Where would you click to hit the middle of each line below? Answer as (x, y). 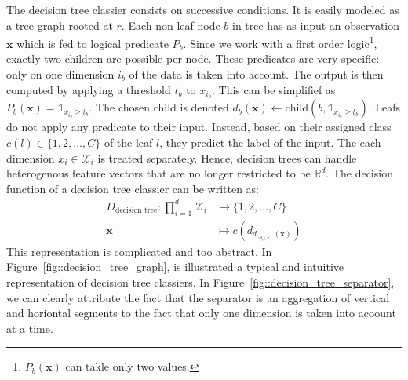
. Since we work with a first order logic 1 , (280, 42)
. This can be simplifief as (274, 89)
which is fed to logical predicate (93, 43)
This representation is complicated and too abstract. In (139, 251)
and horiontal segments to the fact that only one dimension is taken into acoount (201, 313)
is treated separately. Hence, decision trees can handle (227, 157)
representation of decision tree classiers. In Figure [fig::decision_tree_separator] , (200, 282)
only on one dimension (60, 74)
